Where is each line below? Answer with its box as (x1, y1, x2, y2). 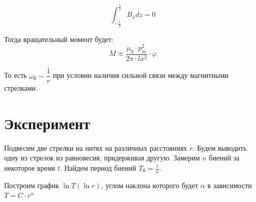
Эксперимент (4, 112, 90, 133)
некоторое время (4, 163, 55, 173)
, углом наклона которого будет (101, 179, 198, 190)
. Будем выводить (193, 142, 247, 153)
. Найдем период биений (60, 163, 136, 173)
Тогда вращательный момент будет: (4, 33, 113, 44)
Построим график (4, 179, 59, 190)
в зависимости (207, 179, 252, 190)
